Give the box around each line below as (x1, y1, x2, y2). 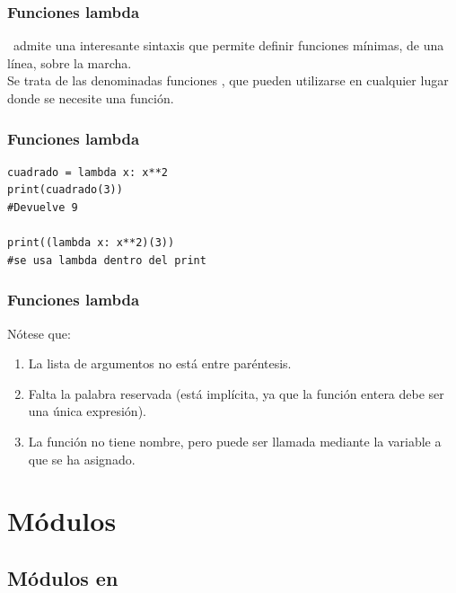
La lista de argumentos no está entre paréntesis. (28, 354, 292, 373)
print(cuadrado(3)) (7, 183, 123, 197)
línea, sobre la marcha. (7, 53, 132, 72)
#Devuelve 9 (7, 201, 78, 214)
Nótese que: (7, 323, 71, 342)
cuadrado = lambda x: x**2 (7, 165, 168, 179)
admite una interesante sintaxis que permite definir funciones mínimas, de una (13, 36, 444, 55)
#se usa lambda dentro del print (7, 253, 206, 267)
